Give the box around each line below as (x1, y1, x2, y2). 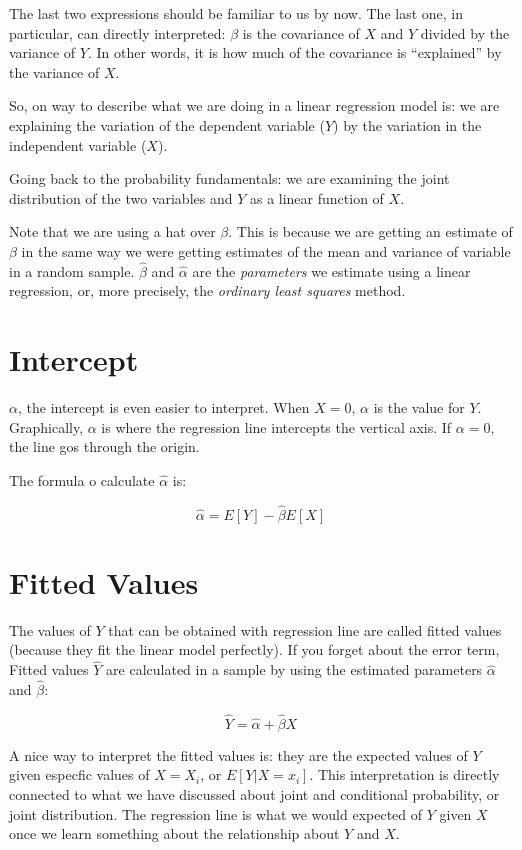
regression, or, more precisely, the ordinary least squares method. (9, 280, 406, 301)
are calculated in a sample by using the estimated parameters (106, 659, 483, 680)
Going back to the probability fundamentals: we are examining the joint (9, 168, 450, 189)
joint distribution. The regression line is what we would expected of (9, 803, 423, 824)
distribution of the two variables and (9, 187, 233, 208)
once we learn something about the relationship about (9, 823, 340, 844)
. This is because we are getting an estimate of (228, 221, 513, 242)
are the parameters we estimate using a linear (192, 260, 471, 281)
